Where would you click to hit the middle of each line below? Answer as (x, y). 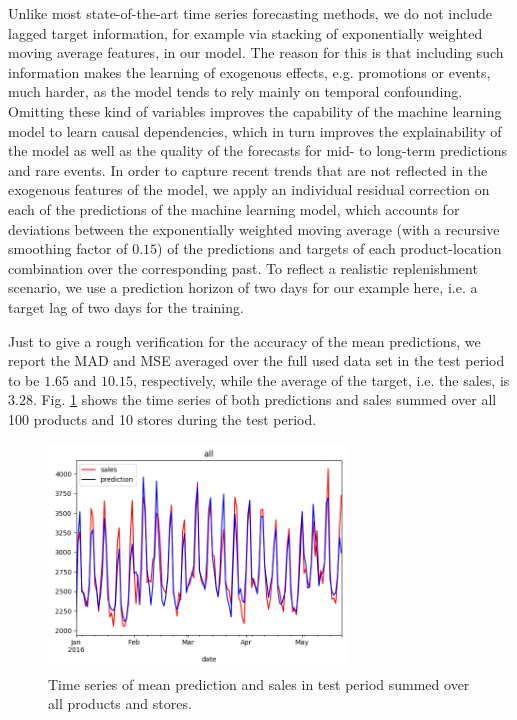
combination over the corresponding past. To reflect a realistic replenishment (243, 267)
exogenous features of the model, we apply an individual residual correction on (249, 189)
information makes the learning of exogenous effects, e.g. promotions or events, (249, 71)
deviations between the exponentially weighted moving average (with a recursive (254, 228)
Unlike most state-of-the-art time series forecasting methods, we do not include (250, 13)
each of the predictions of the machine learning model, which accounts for (234, 208)
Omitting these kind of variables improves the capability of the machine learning (255, 110)
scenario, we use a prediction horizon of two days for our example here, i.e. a (243, 287)
